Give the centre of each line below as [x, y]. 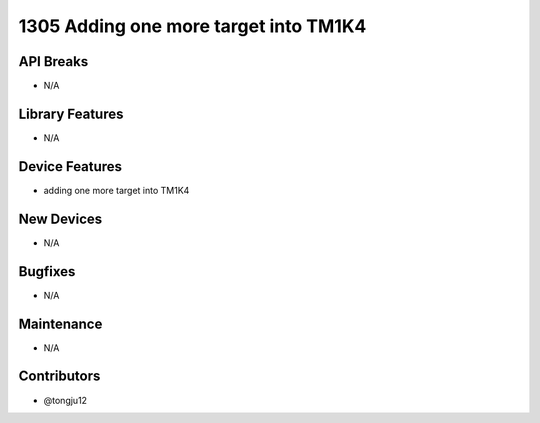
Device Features [70, 166]
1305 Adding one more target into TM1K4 [192, 26]
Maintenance [60, 323]
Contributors [59, 376]
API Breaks [53, 61]
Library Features [71, 113]
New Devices [60, 218]
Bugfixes [47, 271]
